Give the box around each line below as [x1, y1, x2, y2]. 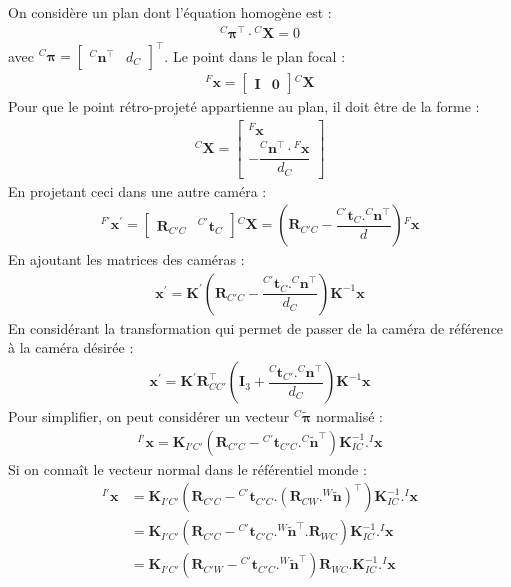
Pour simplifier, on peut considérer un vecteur [8, 406, 290, 427]
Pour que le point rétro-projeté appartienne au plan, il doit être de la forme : [8, 96, 480, 117]
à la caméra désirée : [8, 337, 134, 358]
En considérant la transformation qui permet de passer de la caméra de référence [8, 317, 504, 338]
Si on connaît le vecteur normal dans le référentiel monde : [8, 458, 367, 479]
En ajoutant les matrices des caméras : [8, 249, 245, 270]
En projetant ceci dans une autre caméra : [8, 180, 267, 201]
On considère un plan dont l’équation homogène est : [8, 2, 332, 22]
